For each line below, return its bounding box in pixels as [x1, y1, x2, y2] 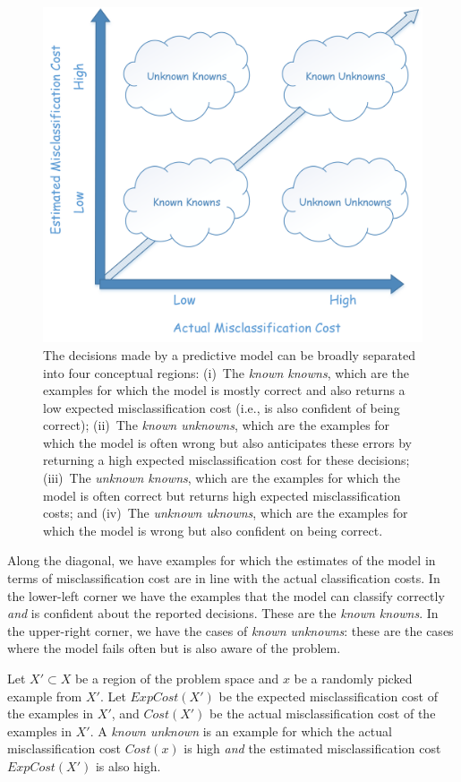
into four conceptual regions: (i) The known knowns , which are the [43, 363, 410, 382]
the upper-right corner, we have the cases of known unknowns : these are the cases [7, 621, 454, 640]
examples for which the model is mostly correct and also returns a [43, 381, 406, 400]
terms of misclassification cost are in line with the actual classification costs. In [7, 569, 440, 588]
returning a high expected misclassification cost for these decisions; [43, 451, 410, 469]
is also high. [95, 756, 161, 775]
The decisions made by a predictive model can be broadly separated [43, 345, 416, 364]
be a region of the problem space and [74, 669, 279, 687]
